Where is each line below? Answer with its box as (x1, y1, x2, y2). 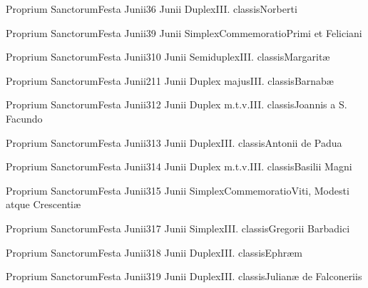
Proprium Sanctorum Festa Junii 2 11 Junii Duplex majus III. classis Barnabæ (6, 73, 334, 88)
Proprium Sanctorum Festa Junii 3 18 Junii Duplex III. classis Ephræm (6, 245, 302, 259)
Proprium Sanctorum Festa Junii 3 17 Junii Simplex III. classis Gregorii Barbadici (6, 220, 350, 235)
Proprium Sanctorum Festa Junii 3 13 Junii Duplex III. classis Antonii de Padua (6, 135, 342, 150)
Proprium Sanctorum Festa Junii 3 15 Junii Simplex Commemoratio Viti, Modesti (6, 182, 349, 197)
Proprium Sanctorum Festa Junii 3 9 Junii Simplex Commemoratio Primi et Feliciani (6, 25, 362, 40)
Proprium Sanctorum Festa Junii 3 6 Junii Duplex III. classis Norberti (6, 1, 297, 16)
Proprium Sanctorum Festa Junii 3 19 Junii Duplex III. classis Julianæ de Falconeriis (6, 269, 362, 284)
